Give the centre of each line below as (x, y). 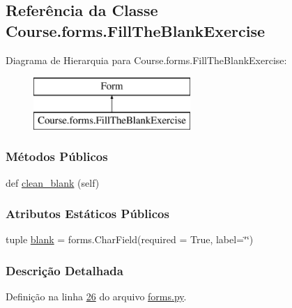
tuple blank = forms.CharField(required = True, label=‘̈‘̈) (130, 239)
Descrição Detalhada (64, 270)
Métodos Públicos (57, 156)
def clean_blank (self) (53, 182)
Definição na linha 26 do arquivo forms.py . (96, 297)
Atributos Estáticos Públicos (87, 214)
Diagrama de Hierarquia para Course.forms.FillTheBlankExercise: (146, 60)
